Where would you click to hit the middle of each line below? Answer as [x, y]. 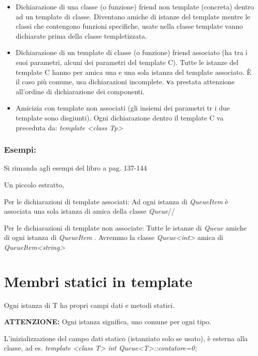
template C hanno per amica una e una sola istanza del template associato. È [133, 72]
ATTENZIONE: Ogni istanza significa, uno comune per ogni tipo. [108, 322]
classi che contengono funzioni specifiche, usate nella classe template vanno [129, 26]
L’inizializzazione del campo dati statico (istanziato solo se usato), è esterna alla [126, 338]
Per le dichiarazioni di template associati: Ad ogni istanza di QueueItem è [116, 201]
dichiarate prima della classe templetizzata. [81, 35]
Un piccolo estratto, [34, 184]
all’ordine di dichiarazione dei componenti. [80, 91]
